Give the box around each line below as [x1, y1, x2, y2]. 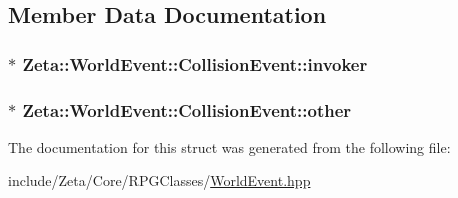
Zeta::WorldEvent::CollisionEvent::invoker [22, 51, 368, 76]
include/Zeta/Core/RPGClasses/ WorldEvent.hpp [8, 170, 311, 191]
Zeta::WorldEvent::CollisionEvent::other [22, 97, 352, 122]
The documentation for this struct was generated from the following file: [8, 136, 451, 157]
